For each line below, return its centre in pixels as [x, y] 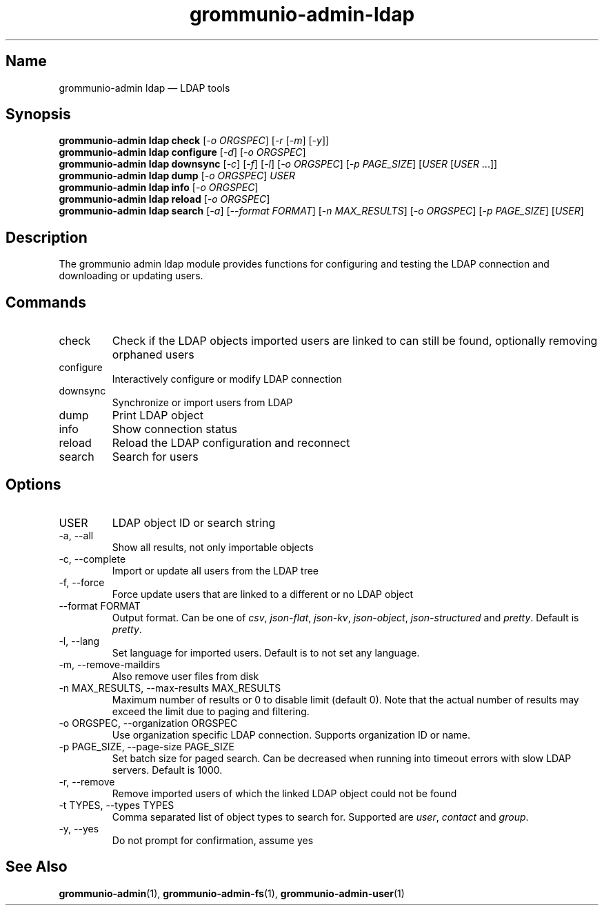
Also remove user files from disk [185, 676]
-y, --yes [79, 828]
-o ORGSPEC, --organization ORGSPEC [148, 723]
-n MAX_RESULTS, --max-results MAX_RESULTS [170, 688]
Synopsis [38, 114]
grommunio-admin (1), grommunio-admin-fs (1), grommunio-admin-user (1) [232, 893]
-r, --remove [87, 781]
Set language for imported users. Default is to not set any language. [266, 652]
